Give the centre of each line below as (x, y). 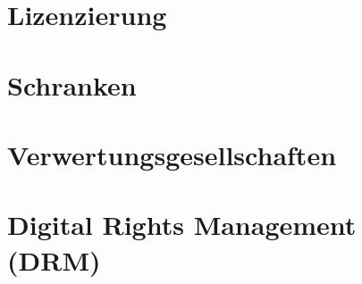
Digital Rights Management (182, 225)
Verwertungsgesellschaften (172, 154)
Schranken (72, 84)
